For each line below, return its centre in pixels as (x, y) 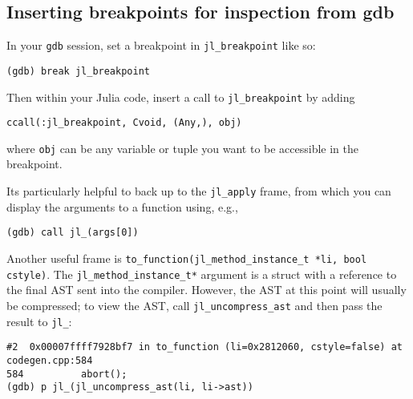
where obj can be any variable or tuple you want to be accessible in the (183, 148)
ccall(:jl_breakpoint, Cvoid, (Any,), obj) (124, 123)
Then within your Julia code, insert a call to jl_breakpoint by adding (181, 97)
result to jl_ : (39, 321)
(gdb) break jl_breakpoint (78, 71)
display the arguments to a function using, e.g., (122, 206)
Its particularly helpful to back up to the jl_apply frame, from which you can (199, 191)
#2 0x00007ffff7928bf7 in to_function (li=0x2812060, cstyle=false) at (204, 347)
